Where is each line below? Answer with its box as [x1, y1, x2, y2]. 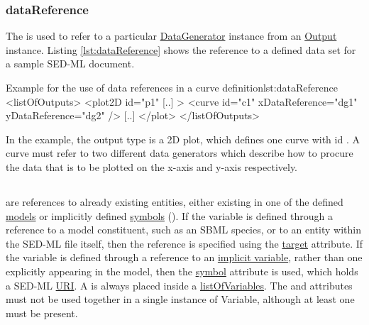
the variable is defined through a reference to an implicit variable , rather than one [6, 250, 363, 265]
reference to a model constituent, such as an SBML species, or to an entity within [6, 222, 361, 237]
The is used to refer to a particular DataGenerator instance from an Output [6, 28, 337, 43]
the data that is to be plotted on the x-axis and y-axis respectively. [6, 159, 298, 174]
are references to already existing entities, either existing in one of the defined [6, 194, 343, 209]
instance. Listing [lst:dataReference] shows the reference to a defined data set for [6, 42, 356, 57]
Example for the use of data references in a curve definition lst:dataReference [6, 80, 338, 94]
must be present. [6, 305, 78, 320]
